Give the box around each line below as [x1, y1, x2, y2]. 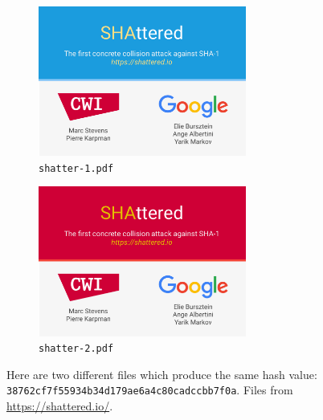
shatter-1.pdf [39, 162, 114, 174]
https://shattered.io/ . [6, 398, 113, 414]
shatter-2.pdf [39, 343, 114, 355]
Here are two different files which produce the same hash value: [6, 365, 317, 382]
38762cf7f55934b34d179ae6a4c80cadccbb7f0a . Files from [6, 381, 293, 398]
